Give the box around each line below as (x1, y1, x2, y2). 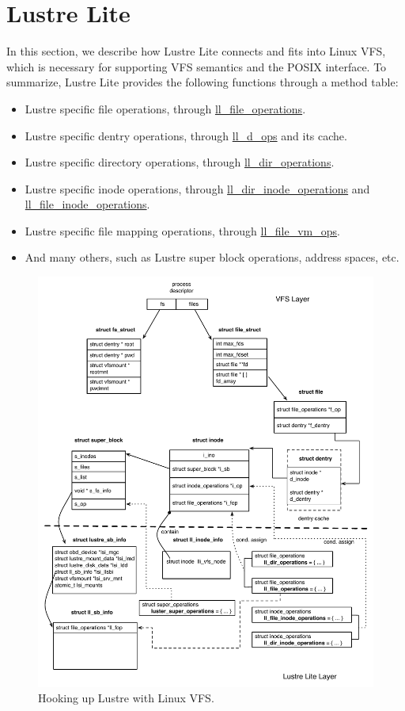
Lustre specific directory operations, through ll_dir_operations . (25, 154, 335, 170)
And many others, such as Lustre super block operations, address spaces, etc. (25, 249, 399, 266)
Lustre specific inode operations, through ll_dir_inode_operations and (25, 180, 370, 197)
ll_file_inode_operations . (25, 196, 150, 212)
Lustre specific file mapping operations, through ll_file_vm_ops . (25, 222, 340, 239)
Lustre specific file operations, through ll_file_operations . (25, 100, 306, 117)
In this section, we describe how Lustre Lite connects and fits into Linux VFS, (6, 43, 386, 59)
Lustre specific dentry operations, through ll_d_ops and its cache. (25, 127, 347, 143)
